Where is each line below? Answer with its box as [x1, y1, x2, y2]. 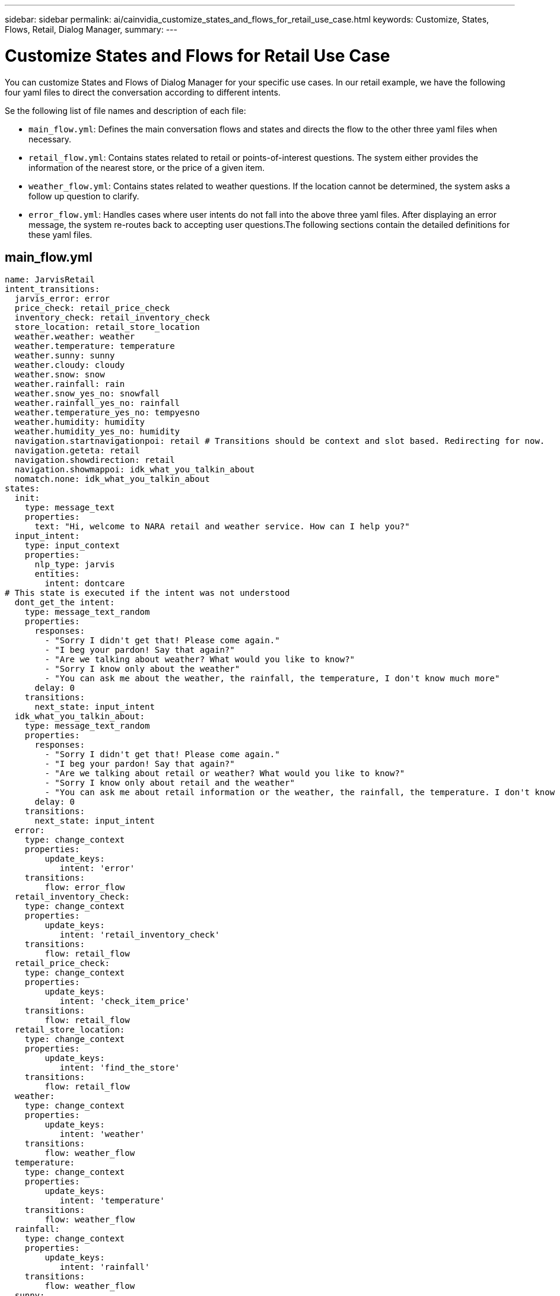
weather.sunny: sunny [14, 351, 115, 361]
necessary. [28, 134, 72, 144]
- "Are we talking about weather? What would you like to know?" [44, 655, 355, 665]
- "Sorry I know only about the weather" [44, 664, 240, 674]
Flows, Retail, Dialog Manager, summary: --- [5, 24, 177, 34]
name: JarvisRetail [5, 275, 95, 285]
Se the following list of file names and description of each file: [5, 105, 246, 116]
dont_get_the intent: [14, 598, 115, 608]
